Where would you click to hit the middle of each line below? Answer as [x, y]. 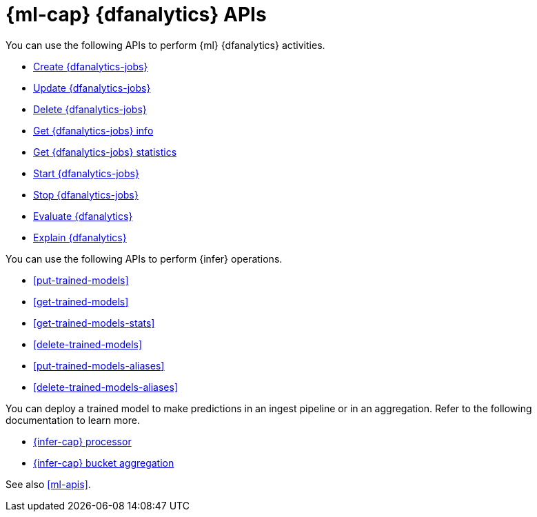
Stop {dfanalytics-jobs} [86, 194]
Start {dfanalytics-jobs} [86, 173]
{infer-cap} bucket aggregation [104, 463]
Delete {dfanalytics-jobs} [90, 109]
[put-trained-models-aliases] [99, 365]
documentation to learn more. [73, 420]
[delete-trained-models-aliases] [105, 387]
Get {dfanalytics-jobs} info [93, 130]
